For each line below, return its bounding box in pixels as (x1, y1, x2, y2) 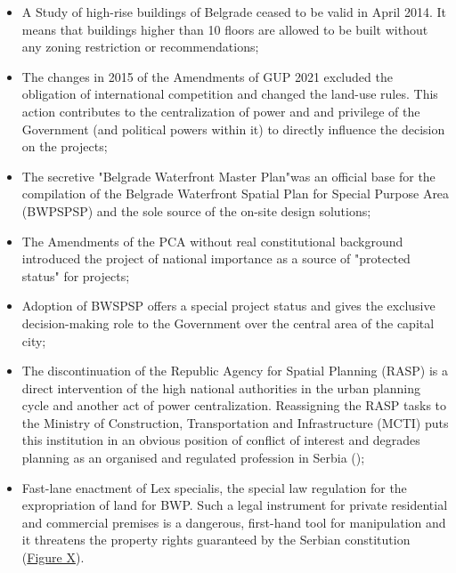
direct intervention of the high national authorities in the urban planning (21, 378, 420, 397)
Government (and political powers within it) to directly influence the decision (21, 119, 445, 138)
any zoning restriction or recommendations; (21, 37, 259, 56)
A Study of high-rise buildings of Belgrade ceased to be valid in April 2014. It (21, 3, 446, 20)
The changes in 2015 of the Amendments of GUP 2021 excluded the (21, 67, 393, 85)
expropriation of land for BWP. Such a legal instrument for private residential (21, 496, 448, 514)
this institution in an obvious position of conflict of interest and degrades (21, 431, 420, 449)
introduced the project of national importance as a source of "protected (21, 249, 411, 268)
